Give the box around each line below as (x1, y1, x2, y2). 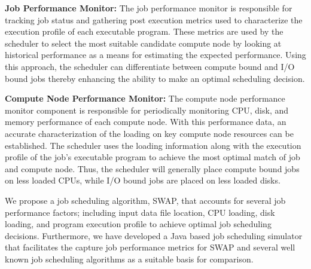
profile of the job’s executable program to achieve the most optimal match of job (5, 151, 300, 163)
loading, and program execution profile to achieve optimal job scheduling (5, 218, 272, 230)
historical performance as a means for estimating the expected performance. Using (5, 48, 306, 61)
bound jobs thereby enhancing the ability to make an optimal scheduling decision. (5, 72, 305, 84)
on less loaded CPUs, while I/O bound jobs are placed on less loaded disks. (5, 174, 280, 187)
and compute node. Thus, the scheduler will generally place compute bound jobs (5, 162, 300, 175)
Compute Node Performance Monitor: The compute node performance (5, 92, 285, 105)
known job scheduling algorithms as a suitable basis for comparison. (5, 252, 254, 265)
